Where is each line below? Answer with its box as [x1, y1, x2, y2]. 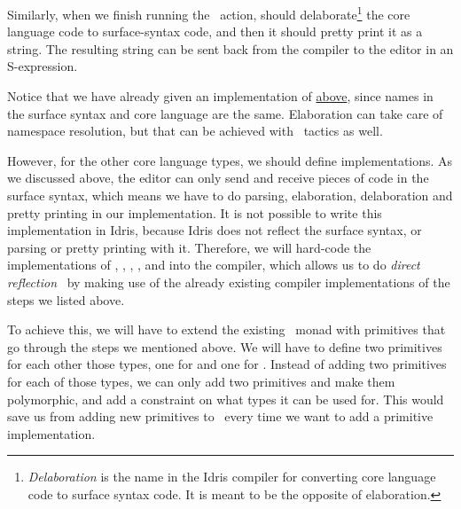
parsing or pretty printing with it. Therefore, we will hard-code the [7, 238, 371, 256]
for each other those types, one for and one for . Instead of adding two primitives [7, 355, 447, 373]
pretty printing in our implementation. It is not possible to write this [7, 203, 382, 222]
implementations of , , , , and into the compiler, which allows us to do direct [7, 255, 420, 274]
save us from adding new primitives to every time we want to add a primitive [7, 407, 434, 426]
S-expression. [7, 57, 78, 75]
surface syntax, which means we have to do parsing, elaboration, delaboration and [7, 186, 453, 204]
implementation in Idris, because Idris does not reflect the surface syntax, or [7, 221, 422, 239]
